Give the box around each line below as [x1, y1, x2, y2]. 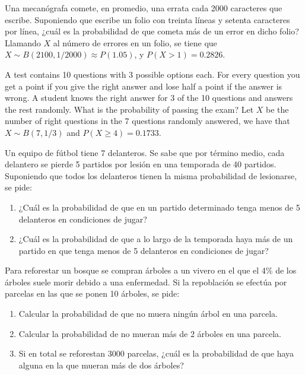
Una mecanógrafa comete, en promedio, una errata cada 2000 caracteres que [5, 2, 282, 14]
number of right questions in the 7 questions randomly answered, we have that [5, 115, 290, 127]
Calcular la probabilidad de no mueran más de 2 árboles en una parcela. [18, 327, 281, 339]
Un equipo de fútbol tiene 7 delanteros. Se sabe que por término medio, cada [5, 146, 285, 158]
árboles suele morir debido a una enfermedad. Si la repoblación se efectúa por [5, 275, 287, 288]
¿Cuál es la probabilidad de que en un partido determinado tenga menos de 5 [18, 201, 300, 213]
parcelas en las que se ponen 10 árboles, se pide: [5, 287, 180, 300]
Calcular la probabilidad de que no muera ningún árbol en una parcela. [18, 307, 278, 320]
